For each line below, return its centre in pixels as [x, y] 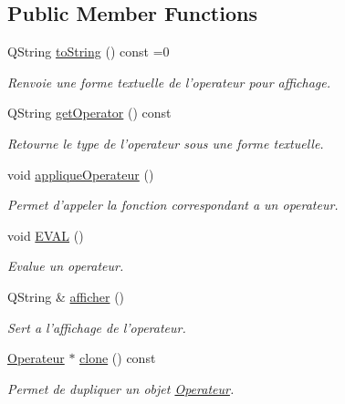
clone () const [118, 358]
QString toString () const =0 [89, 52]
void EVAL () [46, 235]
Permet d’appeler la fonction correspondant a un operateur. [173, 205]
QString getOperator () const [89, 113]
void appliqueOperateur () [81, 174]
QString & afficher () [66, 296]
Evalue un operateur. [66, 266]
